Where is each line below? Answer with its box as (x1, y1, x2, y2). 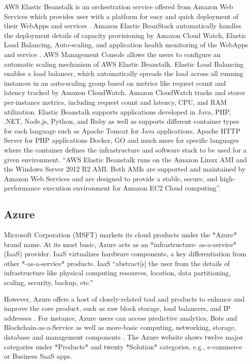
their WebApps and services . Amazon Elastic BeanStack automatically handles (4, 20, 242, 31)
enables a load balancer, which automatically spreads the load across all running (4, 68, 244, 78)
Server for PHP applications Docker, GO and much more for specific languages (4, 135, 239, 145)
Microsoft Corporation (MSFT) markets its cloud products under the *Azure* (4, 230, 237, 240)
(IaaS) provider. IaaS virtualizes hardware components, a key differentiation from (4, 249, 247, 259)
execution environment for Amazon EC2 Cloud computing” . (43, 183, 221, 193)
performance (4, 183, 41, 193)
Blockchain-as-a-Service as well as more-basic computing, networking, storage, (4, 322, 236, 332)
